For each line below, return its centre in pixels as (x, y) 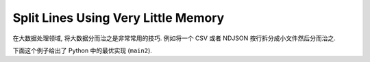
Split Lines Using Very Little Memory (119, 18)
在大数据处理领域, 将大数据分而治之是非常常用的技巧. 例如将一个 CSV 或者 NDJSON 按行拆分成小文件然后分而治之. (174, 38)
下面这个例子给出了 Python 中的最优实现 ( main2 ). (82, 50)
